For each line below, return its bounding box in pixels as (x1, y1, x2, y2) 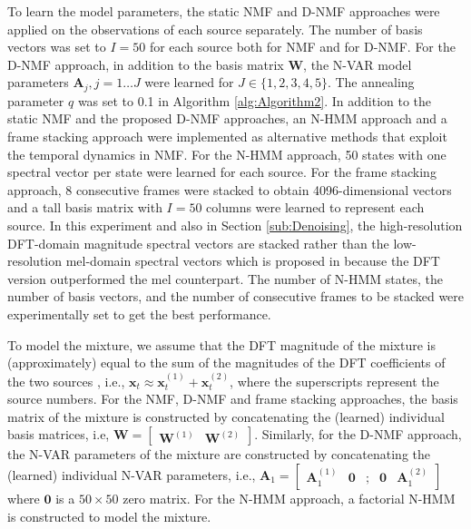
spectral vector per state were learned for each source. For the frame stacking (7, 162, 437, 181)
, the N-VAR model (303, 54, 412, 73)
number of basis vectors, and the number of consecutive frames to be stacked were (7, 287, 465, 306)
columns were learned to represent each (206, 198, 425, 217)
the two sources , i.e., (7, 371, 125, 390)
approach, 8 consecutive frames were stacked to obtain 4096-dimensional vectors (7, 180, 452, 199)
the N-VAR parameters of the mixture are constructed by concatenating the (7, 445, 431, 464)
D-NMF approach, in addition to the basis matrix (7, 54, 284, 73)
